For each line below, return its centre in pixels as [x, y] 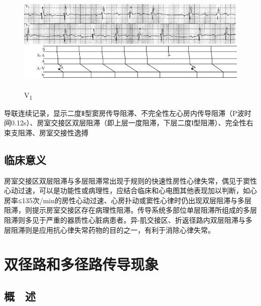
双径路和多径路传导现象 [82, 264]
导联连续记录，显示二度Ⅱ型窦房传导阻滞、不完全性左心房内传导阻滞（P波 [124, 113]
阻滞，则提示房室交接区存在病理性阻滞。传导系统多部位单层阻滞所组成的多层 [130, 210]
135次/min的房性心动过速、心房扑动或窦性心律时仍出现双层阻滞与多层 [137, 200]
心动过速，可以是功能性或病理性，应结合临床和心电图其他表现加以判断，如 [127, 190]
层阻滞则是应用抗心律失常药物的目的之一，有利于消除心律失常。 [109, 229]
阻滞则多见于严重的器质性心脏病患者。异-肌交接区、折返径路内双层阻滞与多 [128, 220]
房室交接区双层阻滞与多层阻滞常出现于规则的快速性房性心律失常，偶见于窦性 [130, 180]
